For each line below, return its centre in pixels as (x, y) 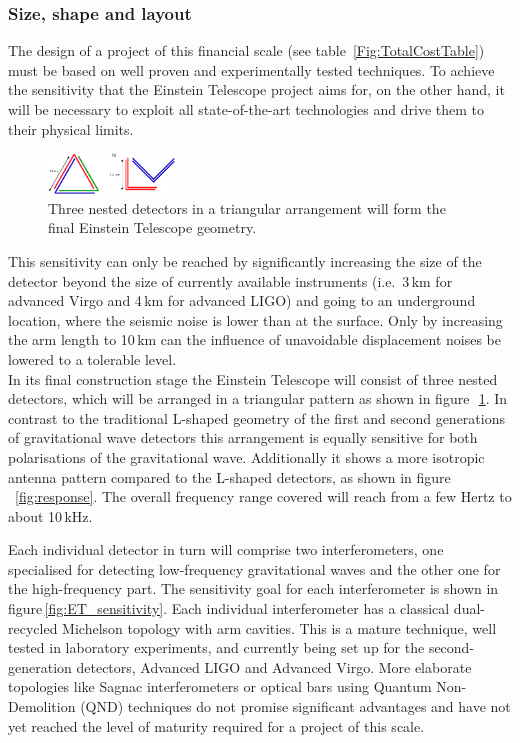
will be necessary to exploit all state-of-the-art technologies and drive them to (246, 109)
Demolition (42, 706)
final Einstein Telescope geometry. (152, 227)
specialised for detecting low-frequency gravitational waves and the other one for (254, 568)
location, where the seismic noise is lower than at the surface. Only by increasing (255, 319)
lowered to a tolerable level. (92, 358)
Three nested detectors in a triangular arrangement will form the (247, 207)
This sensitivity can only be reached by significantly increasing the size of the (245, 260)
